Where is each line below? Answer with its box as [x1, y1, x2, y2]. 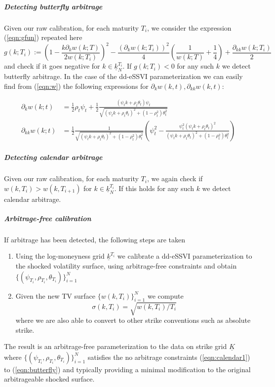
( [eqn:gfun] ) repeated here [4, 32, 82, 42]
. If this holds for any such [114, 183, 194, 193]
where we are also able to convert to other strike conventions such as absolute [15, 314, 251, 325]
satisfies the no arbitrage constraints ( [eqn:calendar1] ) [87, 351, 250, 362]
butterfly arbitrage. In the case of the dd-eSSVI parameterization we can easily [4, 71, 243, 81]
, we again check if [147, 173, 203, 184]
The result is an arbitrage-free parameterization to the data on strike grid [4, 341, 227, 351]
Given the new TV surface [15, 290, 95, 301]
